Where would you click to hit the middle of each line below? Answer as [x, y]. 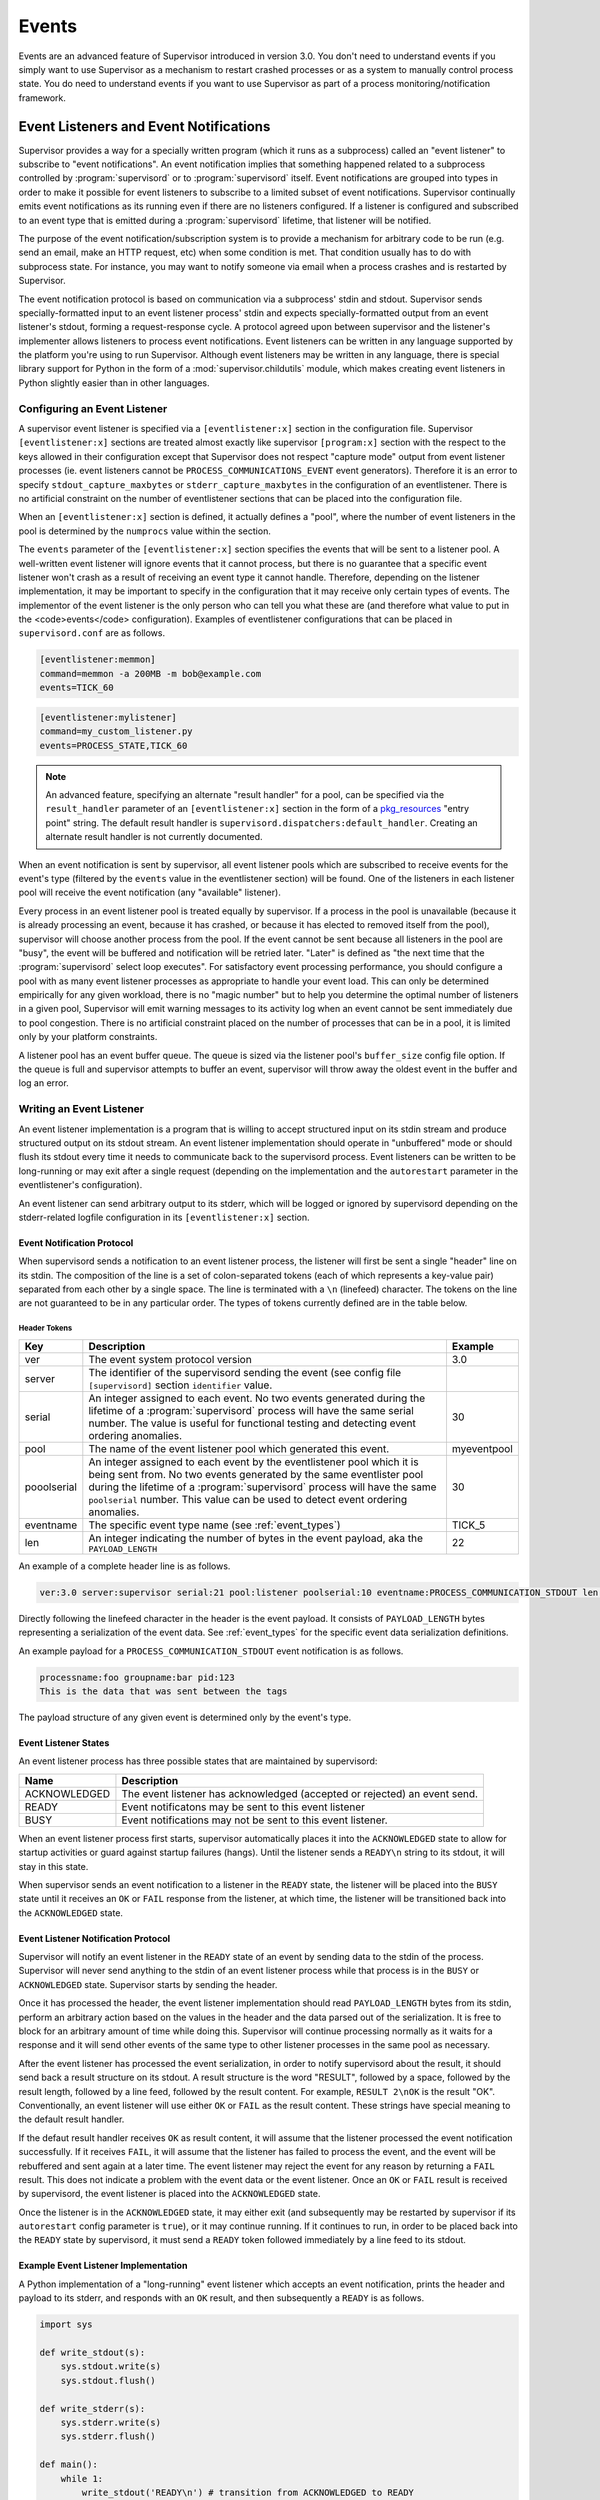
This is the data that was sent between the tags [163, 1691]
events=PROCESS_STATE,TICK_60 [113, 745]
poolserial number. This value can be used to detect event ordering [248, 1499]
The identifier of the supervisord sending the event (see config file [245, 1372]
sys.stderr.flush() [108, 2436]
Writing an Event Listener [81, 1109]
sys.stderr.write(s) [111, 2422]
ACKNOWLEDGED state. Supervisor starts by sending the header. [148, 1984]
